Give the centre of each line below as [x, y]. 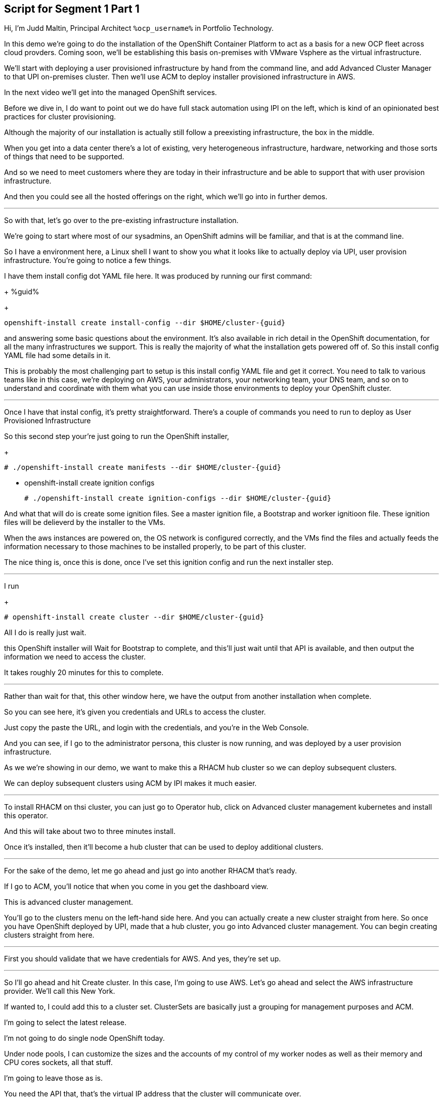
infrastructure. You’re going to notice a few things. [88, 260]
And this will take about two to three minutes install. [90, 831]
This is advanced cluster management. [69, 902]
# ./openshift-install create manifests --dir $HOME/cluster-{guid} [143, 468]
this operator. [26, 816]
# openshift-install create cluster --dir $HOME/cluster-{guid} [134, 617]
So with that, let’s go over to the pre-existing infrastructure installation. [121, 221]
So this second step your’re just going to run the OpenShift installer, [117, 436]
